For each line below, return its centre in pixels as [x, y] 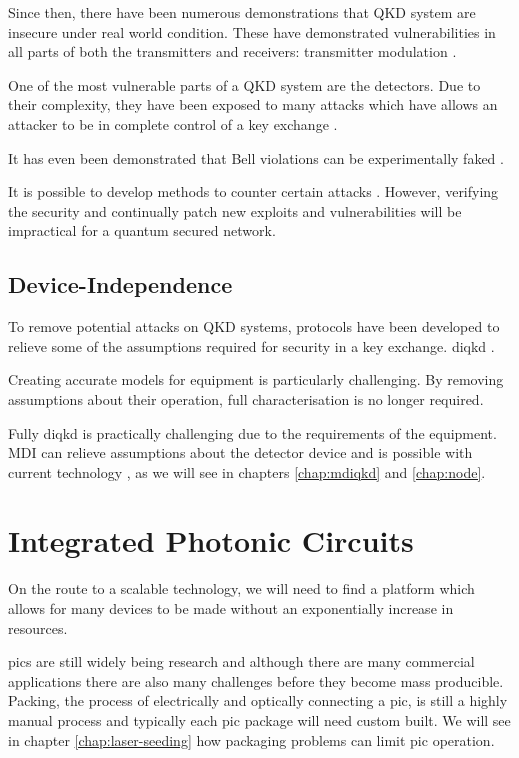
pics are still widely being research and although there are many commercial [241, 661]
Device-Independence [120, 284]
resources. [38, 627]
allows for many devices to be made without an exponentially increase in [231, 608]
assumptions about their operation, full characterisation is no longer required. [246, 398]
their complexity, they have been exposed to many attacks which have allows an [253, 104]
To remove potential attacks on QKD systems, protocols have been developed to [254, 326]
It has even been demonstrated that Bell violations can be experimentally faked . [256, 157]
